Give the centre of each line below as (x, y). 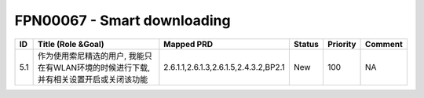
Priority (342, 44)
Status (306, 44)
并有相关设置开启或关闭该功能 (93, 79)
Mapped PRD (188, 44)
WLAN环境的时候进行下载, (102, 67)
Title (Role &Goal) (71, 44)
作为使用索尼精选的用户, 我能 (91, 56)
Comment (384, 44)
